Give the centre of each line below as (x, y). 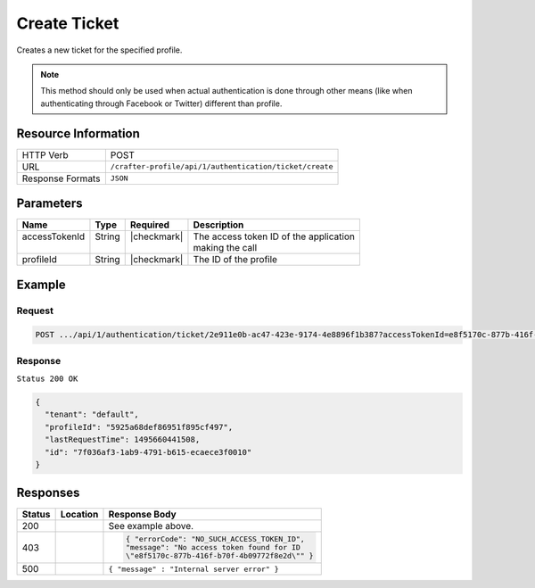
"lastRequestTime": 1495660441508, (123, 440)
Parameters (49, 204)
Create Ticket (68, 23)
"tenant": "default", (92, 414)
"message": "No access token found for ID (213, 547)
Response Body (143, 515)
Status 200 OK (47, 379)
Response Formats (61, 178)
